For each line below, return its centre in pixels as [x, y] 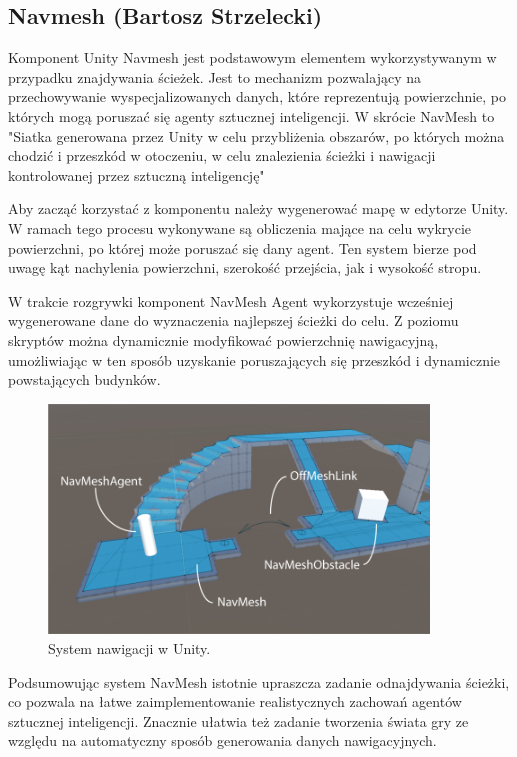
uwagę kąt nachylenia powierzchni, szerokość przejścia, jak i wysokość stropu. [245, 267]
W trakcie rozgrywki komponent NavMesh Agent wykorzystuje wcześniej [231, 300]
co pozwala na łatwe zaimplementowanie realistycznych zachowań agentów [235, 701]
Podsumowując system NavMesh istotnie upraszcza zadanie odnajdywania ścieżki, [259, 681]
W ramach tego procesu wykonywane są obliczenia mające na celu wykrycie [239, 227]
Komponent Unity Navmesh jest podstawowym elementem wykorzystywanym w [252, 57]
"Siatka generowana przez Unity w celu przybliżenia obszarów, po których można [256, 135]
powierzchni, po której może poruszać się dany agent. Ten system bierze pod [242, 247]
